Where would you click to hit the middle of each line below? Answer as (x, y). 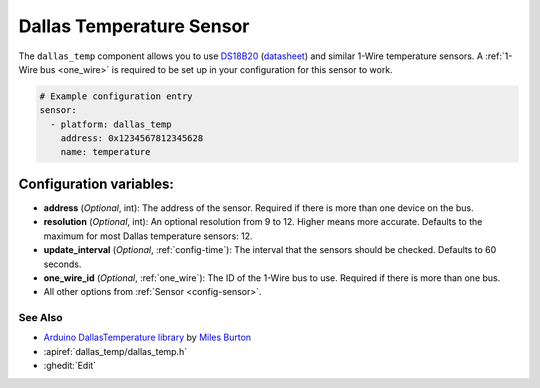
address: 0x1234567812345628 (132, 138)
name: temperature (105, 152)
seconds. (62, 264)
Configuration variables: (96, 183)
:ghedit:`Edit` (70, 366)
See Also (40, 318)
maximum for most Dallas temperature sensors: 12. (148, 236)
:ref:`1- (499, 56)
